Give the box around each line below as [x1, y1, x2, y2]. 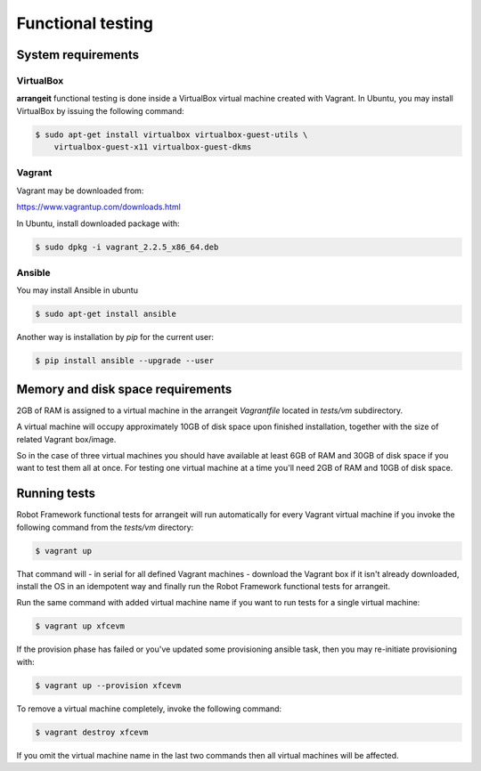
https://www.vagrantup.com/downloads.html [16, 201, 182, 213]
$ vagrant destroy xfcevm [35, 726, 149, 737]
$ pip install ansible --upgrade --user [35, 356, 214, 366]
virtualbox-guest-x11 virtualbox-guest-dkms [53, 142, 252, 152]
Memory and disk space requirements [16, 381, 232, 396]
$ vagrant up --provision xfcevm [35, 680, 182, 690]
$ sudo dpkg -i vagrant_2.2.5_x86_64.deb [35, 241, 219, 252]
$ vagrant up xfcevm [35, 621, 125, 631]
